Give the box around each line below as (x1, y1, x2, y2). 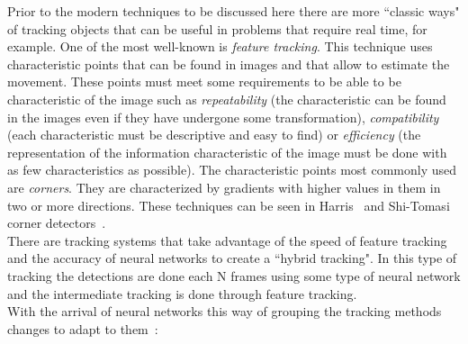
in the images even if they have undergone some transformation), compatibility (7, 107, 439, 126)
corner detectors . (7, 213, 106, 232)
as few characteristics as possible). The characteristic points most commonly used (7, 160, 457, 179)
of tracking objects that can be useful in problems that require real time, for (7, 19, 427, 38)
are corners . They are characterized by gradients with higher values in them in (7, 177, 441, 196)
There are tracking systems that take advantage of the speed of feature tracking (7, 231, 447, 249)
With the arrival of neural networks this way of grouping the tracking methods (7, 302, 442, 321)
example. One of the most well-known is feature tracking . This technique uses (7, 37, 433, 56)
